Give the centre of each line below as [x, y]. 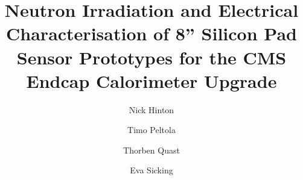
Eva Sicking [151, 170]
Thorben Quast [151, 150]
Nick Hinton [151, 109]
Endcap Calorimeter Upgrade [151, 80]
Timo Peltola [151, 130]
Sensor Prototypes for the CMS [151, 57]
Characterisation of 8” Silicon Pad [151, 33]
